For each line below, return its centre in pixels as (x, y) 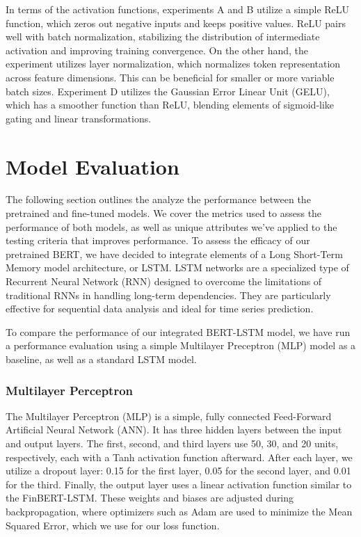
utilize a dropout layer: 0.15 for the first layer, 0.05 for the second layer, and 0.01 (178, 471)
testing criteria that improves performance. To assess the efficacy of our (158, 240)
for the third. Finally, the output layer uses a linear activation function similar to (179, 484)
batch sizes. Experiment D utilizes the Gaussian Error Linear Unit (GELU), (168, 91)
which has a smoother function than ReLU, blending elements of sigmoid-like (170, 105)
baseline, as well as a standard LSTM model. (101, 359)
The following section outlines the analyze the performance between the (158, 199)
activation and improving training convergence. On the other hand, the (157, 50)
